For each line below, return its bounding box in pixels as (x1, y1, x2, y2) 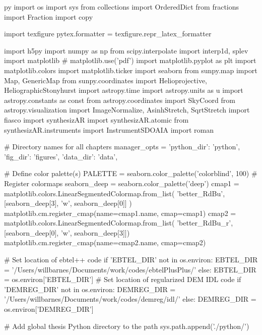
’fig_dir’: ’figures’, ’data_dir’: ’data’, (4, 151, 118, 161)
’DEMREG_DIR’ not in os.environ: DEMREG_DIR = (4, 284, 176, 294)
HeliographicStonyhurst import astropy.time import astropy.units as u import (4, 85, 243, 95)
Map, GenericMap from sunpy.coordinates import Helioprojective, (4, 75, 208, 85)
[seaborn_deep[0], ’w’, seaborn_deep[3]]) (4, 227, 130, 238)
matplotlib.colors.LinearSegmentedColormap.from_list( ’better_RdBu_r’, (4, 217, 233, 228)
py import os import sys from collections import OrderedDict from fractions (4, 2, 239, 12)
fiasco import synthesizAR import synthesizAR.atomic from (4, 114, 189, 125)
